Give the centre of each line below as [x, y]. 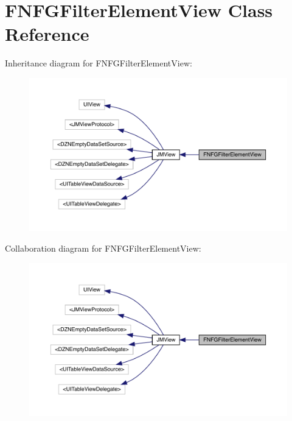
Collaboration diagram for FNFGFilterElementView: [103, 248]
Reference [47, 34]
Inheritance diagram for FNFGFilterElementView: [99, 63]
